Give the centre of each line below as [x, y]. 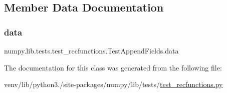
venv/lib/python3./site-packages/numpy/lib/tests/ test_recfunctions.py [113, 84]
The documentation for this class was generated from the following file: [113, 67]
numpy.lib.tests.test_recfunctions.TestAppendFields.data [91, 50]
